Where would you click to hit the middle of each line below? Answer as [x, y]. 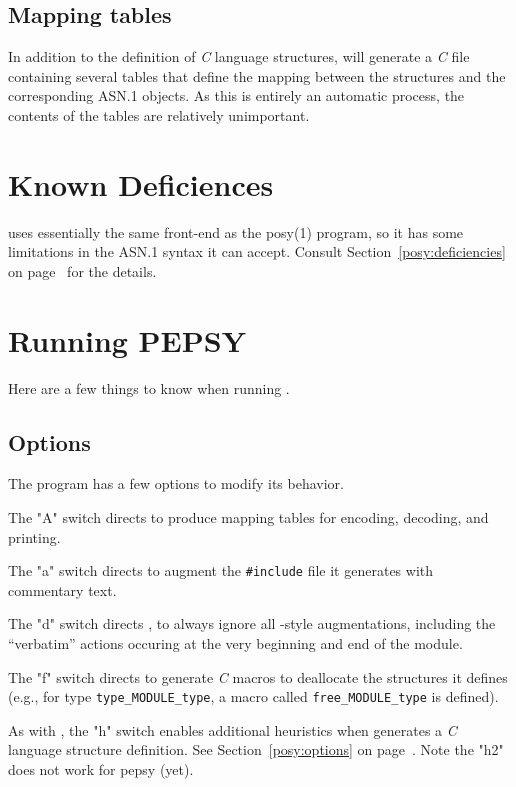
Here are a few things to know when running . [149, 387]
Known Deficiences [141, 183]
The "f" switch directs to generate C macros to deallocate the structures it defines [258, 676]
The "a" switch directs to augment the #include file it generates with [221, 570]
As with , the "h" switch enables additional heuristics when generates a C [232, 729]
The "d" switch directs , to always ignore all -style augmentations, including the [252, 623]
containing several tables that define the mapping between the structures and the [257, 75]
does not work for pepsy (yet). [101, 769]
